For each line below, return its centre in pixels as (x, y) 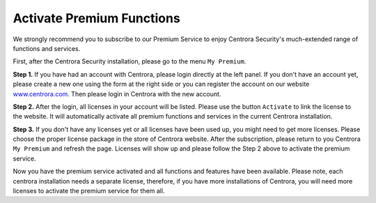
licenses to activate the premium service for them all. (89, 191)
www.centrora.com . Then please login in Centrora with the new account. (117, 93)
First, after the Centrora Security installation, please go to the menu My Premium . (130, 61)
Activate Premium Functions (96, 18)
